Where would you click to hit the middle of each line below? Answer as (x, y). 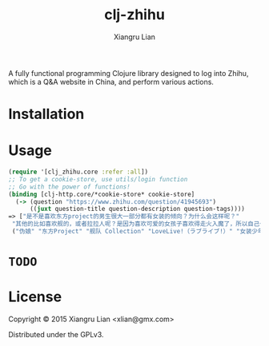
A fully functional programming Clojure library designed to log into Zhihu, (128, 73)
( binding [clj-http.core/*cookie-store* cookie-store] (102, 194)
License (35, 297)
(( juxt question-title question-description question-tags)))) (137, 209)
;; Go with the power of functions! (69, 187)
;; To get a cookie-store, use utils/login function (98, 179)
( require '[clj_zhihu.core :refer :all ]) (78, 172)
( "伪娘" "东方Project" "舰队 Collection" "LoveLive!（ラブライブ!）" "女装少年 (138, 232)
